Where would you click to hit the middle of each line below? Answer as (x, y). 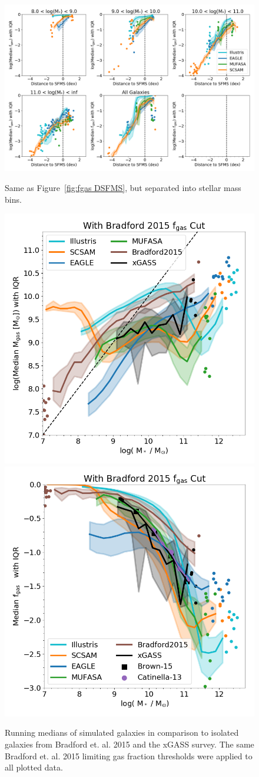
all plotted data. (34, 767)
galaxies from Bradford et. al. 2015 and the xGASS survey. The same (129, 744)
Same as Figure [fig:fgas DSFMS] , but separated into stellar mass (123, 187)
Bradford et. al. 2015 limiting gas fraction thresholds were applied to (129, 755)
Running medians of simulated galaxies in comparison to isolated (122, 732)
